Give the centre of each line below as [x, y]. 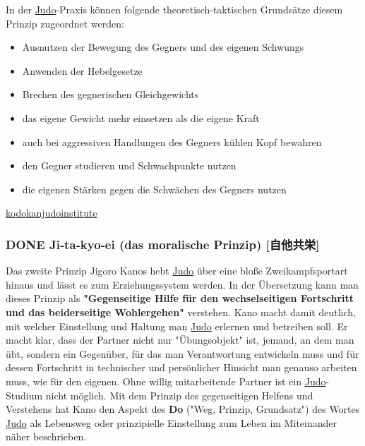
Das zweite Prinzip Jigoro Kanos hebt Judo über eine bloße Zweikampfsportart [177, 271]
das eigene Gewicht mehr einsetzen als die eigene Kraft [141, 117]
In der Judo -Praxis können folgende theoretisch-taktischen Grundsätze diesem [174, 9]
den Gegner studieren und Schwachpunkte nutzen [129, 165]
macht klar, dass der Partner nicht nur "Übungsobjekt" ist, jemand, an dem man [180, 340]
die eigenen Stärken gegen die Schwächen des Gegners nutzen [154, 189]
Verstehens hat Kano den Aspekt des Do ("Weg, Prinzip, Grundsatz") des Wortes [183, 409]
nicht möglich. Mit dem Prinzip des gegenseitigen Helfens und [179, 395]
